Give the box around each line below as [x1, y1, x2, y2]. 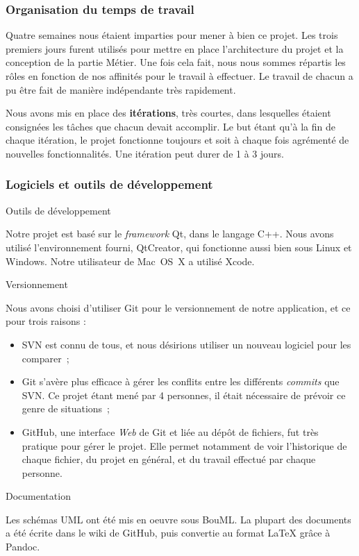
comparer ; [22, 351, 69, 365]
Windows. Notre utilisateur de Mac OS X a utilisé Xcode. [6, 253, 255, 268]
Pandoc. [6, 539, 40, 554]
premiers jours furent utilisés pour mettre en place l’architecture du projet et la [6, 41, 344, 56]
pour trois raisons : [6, 314, 86, 328]
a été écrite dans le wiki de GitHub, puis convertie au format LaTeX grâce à [6, 525, 331, 540]
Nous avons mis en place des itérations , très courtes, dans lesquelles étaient [6, 106, 331, 120]
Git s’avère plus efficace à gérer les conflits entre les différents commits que [22, 374, 340, 389]
